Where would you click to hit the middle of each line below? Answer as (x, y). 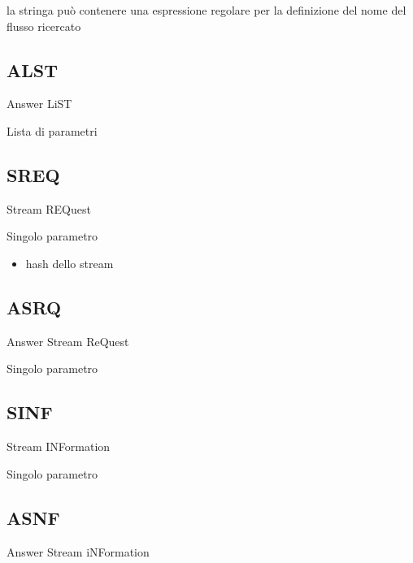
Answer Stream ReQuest (68, 341)
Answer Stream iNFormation (78, 551)
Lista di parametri (52, 130)
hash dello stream (70, 263)
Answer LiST (39, 104)
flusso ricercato (44, 26)
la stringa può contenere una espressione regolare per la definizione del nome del (206, 10)
